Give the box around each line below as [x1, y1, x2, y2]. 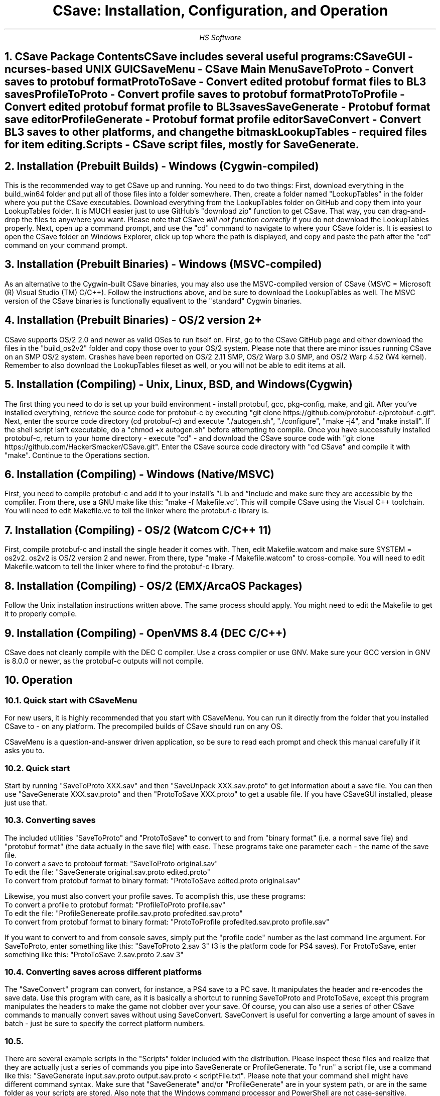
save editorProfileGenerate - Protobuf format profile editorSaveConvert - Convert [5, 113, 421, 126]
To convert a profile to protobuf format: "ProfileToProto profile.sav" [5, 900, 226, 909]
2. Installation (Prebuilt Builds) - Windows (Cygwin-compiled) [5, 159, 319, 172]
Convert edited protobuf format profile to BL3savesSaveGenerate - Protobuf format [5, 101, 430, 114]
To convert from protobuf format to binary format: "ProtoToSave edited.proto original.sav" [5, 876, 301, 885]
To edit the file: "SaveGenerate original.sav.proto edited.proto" [5, 867, 210, 876]
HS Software [199, 33, 241, 42]
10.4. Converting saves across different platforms [5, 967, 202, 977]
